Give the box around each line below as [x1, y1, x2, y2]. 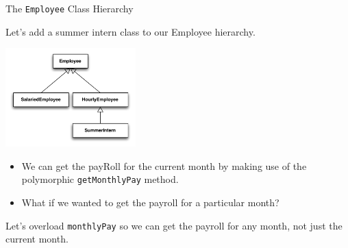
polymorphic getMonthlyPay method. [21, 172, 179, 186]
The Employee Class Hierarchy [5, 1, 134, 15]
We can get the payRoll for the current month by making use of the [21, 158, 307, 173]
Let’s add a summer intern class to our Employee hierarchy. [5, 24, 256, 38]
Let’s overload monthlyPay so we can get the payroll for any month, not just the [5, 218, 343, 232]
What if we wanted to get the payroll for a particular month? [21, 195, 279, 210]
